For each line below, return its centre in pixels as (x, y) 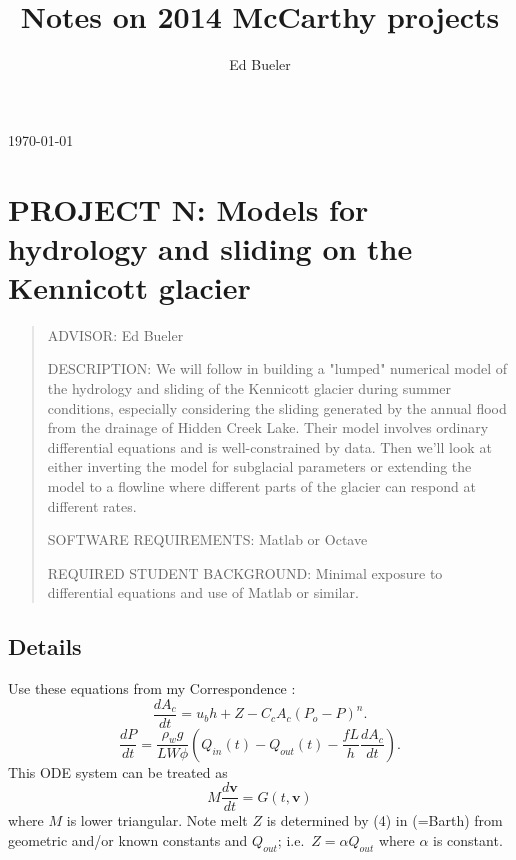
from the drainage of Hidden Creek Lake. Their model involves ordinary (268, 427)
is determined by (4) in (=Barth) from (384, 820)
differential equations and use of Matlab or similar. (203, 592)
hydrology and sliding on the (210, 247)
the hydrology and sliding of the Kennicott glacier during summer (249, 388)
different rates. (92, 505)
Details (45, 646)
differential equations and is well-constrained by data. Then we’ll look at (269, 446)
